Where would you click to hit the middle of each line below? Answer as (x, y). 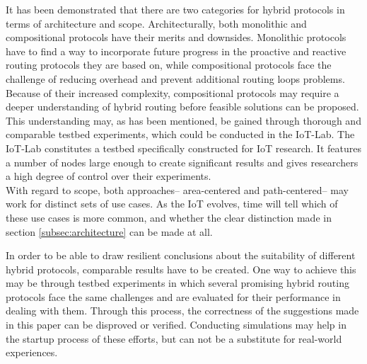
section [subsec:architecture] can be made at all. (109, 231)
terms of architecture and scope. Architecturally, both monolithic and (156, 23)
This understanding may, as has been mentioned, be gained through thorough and (183, 120)
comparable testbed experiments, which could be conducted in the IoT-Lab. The (180, 134)
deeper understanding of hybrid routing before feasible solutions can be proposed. (182, 107)
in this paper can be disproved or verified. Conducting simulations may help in (176, 325)
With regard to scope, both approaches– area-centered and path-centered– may (177, 189)
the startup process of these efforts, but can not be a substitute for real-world (174, 338)
